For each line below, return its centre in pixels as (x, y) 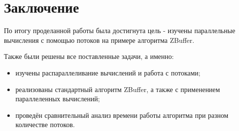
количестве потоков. (45, 124)
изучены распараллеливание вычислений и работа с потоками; (108, 72)
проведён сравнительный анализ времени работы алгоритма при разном (122, 115)
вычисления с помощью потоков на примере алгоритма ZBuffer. (99, 40)
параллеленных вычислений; (58, 99)
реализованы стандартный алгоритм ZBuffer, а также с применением (118, 89)
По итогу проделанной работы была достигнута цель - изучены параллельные (120, 30)
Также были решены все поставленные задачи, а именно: (89, 56)
